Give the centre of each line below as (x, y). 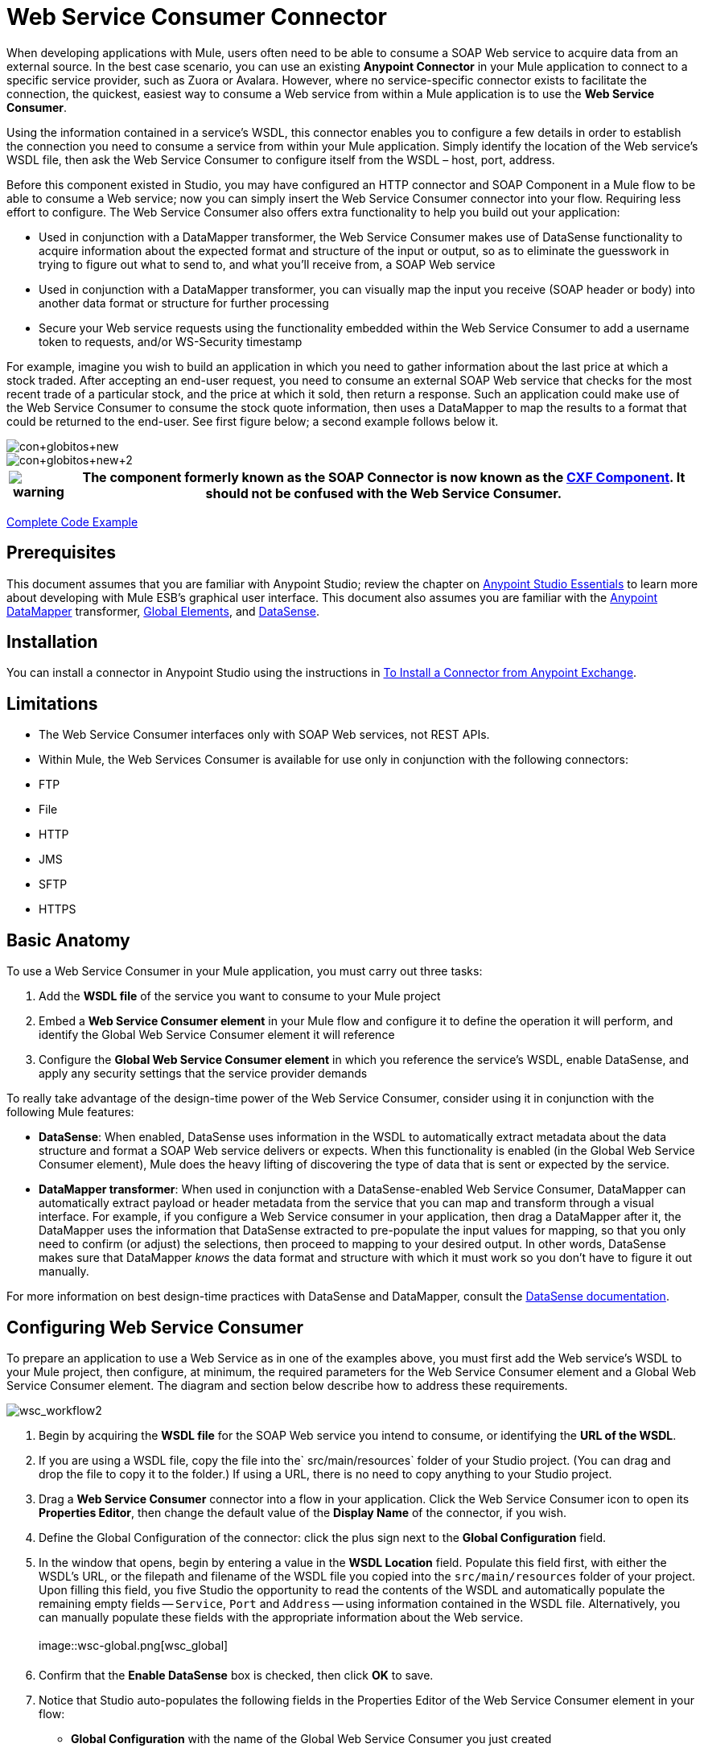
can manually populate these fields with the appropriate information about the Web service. (281, 1617)
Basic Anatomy (68, 940)
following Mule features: (70, 1112)
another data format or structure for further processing (184, 303)
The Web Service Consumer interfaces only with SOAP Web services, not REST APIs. (264, 735)
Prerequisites (61, 553)
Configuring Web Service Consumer (155, 1327)
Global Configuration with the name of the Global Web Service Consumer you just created (311, 1738)
